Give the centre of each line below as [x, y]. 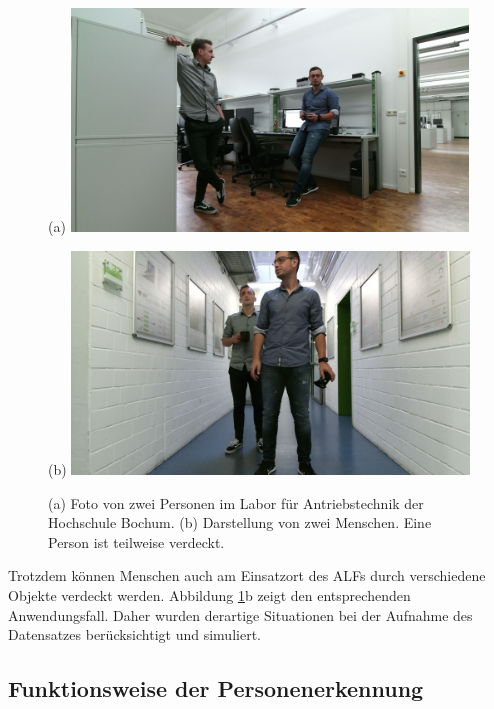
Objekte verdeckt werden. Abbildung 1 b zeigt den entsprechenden [209, 594]
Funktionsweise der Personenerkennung [216, 688]
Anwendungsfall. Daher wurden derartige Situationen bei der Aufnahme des [240, 614]
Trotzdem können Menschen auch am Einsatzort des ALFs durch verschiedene [247, 575]
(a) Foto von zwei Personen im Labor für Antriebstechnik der [236, 502]
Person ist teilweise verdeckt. [136, 541]
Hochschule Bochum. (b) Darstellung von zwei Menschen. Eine [240, 522]
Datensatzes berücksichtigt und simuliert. [134, 634]
